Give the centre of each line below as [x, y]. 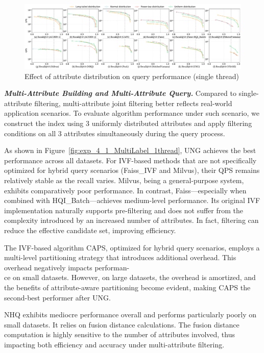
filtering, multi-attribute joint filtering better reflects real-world [133, 103]
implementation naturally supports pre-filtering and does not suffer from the [124, 210]
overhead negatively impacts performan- [67, 267]
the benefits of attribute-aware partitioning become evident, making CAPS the [127, 287]
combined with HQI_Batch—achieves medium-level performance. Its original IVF [132, 200]
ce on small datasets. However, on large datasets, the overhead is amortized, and [130, 277]
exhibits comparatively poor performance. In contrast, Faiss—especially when [125, 190]
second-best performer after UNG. [57, 297]
